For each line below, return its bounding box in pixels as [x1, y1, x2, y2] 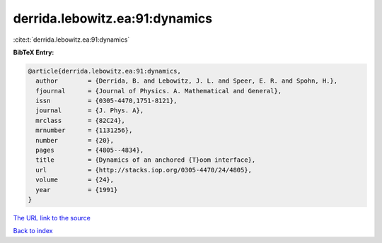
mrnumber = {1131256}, [35, 126, 133, 134]
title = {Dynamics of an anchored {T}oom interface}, [35, 156, 256, 164]
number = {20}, [35, 136, 115, 144]
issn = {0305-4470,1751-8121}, [35, 97, 178, 105]
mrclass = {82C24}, [35, 117, 125, 124]
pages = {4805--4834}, [35, 146, 144, 155]
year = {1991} [35, 186, 118, 194]
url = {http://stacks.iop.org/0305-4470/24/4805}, [35, 166, 253, 174]
